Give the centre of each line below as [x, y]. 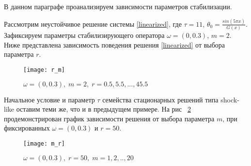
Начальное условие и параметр [49, 99]
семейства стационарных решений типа [160, 99]
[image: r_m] [44, 70]
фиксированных [27, 128]
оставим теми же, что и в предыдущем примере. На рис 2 [103, 109]
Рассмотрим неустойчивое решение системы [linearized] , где [93, 24]
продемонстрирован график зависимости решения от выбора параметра [109, 118]
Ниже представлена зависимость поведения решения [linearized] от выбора [115, 44]
